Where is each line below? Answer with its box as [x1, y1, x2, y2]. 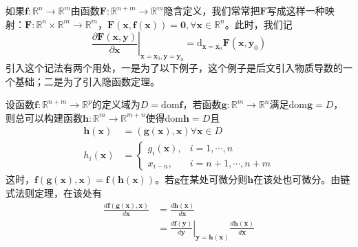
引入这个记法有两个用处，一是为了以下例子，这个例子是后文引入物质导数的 [6, 60, 343, 74]
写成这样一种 [266, 3, 325, 17]
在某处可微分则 [180, 172, 248, 186]
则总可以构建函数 [6, 110, 83, 125]
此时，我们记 [234, 17, 293, 31]
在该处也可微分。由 [253, 172, 341, 186]
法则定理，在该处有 [14, 185, 102, 200]
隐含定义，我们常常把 [163, 3, 260, 17]
